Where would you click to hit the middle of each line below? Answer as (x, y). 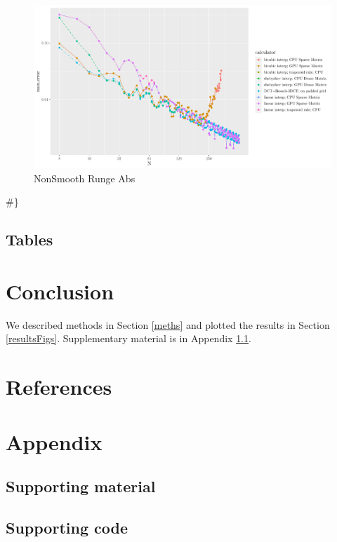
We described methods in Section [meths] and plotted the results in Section (168, 324)
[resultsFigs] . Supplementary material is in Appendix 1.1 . (128, 338)
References (59, 387)
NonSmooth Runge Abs (85, 178)
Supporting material (81, 486)
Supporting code (67, 527)
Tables (29, 239)
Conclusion (60, 291)
